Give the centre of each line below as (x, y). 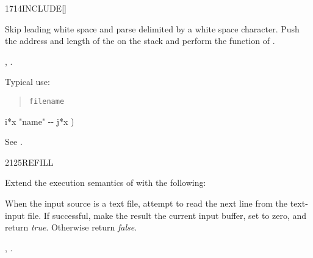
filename (47, 101)
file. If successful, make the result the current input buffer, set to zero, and (167, 215)
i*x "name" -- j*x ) (40, 121)
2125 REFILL (29, 162)
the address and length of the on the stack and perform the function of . (140, 41)
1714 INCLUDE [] (36, 8)
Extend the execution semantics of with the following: (106, 182)
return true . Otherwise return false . (71, 227)
